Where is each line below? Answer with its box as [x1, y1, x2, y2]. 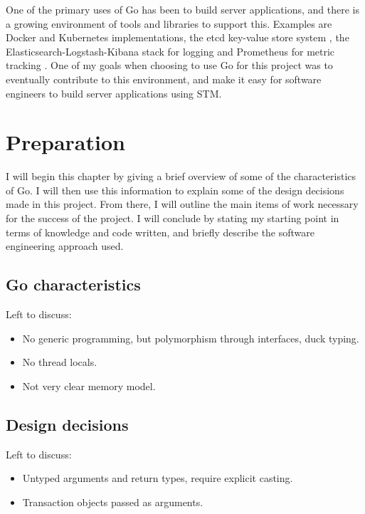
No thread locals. [22, 355, 97, 369]
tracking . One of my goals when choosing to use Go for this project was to [6, 58, 333, 73]
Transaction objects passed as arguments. [22, 494, 203, 509]
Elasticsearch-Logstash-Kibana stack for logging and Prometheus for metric [6, 43, 335, 58]
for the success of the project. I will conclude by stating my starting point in [6, 211, 339, 226]
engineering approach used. [6, 238, 124, 253]
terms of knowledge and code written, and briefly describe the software [6, 224, 315, 239]
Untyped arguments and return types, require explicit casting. [22, 471, 293, 486]
